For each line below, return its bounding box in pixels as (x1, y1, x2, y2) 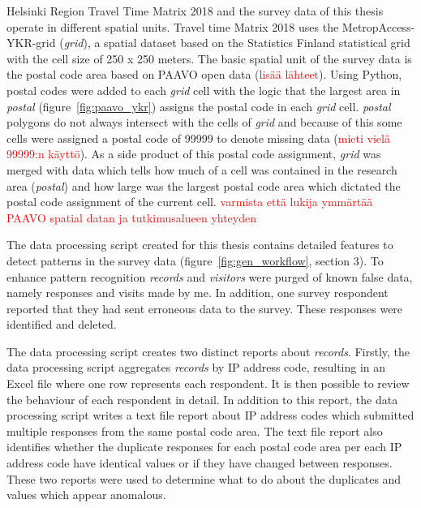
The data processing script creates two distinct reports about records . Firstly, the (6, 342, 410, 359)
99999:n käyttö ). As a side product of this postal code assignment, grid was (6, 145, 381, 162)
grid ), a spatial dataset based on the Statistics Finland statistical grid (63, 34, 410, 51)
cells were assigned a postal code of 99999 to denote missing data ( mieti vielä (6, 129, 390, 146)
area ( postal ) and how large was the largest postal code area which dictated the (6, 177, 401, 194)
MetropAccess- (342, 18, 415, 35)
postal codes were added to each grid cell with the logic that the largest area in (6, 81, 401, 98)
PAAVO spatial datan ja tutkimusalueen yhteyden (6, 209, 256, 226)
